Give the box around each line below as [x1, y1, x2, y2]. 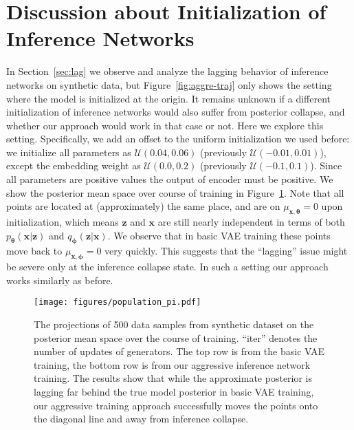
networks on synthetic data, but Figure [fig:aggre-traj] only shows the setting [6, 77, 332, 92]
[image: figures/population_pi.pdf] [34, 297, 201, 308]
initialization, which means [6, 215, 119, 229]
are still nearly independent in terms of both [157, 215, 345, 229]
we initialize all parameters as [6, 144, 131, 159]
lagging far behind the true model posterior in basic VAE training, [34, 385, 314, 399]
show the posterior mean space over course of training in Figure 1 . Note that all [6, 185, 344, 200]
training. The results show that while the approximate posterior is [34, 371, 313, 385]
